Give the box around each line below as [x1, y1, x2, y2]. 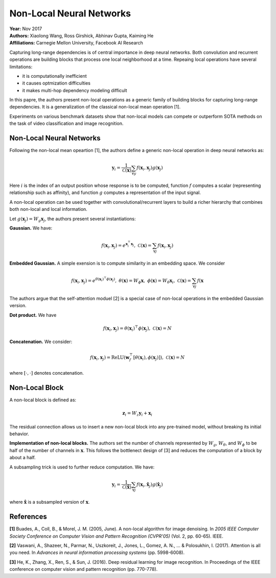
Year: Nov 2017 [9, 26, 42, 32]
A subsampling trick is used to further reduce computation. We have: [9, 464, 155, 470]
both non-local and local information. [9, 206, 88, 212]
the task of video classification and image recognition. [9, 120, 124, 126]
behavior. [9, 431, 29, 437]
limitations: [9, 63, 33, 70]
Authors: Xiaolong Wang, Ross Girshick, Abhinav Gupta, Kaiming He [9, 32, 154, 38]
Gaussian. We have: [9, 225, 53, 231]
